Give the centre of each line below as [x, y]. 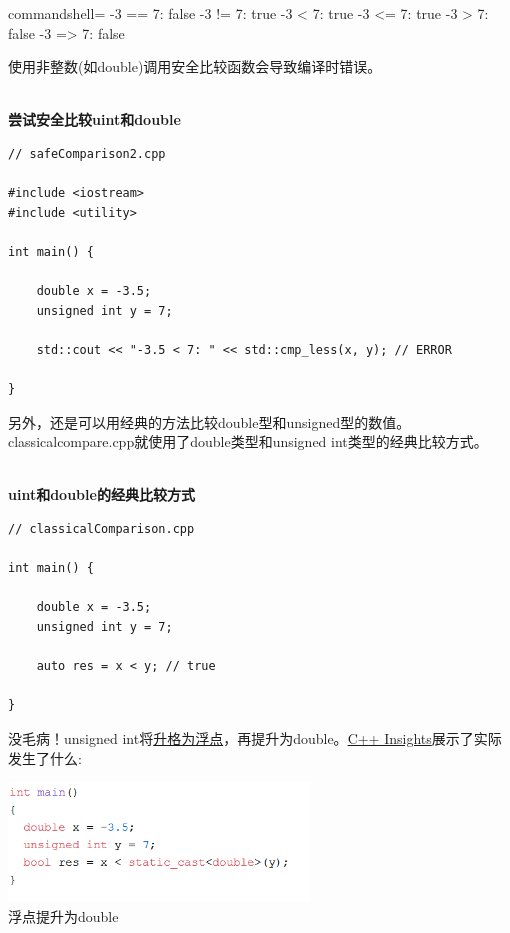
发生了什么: [45, 757]
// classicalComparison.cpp [101, 529]
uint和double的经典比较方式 [101, 494]
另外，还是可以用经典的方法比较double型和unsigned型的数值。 [209, 421]
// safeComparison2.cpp [87, 153]
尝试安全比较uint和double [94, 119]
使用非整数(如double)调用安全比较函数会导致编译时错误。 [195, 66]
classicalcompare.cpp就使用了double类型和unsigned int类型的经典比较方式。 [248, 441]
